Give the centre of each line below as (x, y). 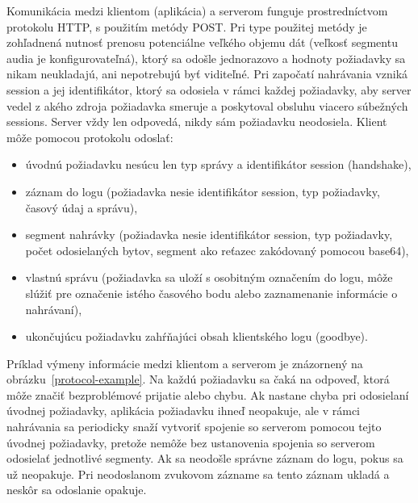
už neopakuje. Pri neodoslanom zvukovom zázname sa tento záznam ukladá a (198, 474)
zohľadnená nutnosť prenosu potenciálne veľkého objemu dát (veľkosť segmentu (202, 42)
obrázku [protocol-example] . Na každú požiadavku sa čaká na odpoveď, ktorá (198, 379)
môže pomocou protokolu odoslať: (90, 137)
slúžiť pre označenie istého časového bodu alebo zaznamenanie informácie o (211, 293)
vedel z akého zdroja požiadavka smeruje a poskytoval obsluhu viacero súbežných (207, 105)
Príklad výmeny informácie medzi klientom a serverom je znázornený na (185, 363)
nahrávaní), (54, 309)
